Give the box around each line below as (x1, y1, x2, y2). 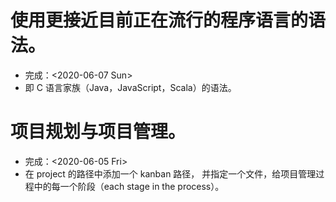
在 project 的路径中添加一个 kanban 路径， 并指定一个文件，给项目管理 (24, 167, 317, 180)
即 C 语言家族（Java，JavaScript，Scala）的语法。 (24, 81, 237, 93)
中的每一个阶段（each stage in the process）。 (33, 180, 225, 192)
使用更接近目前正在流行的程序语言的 (10, 9, 309, 32)
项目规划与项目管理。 (10, 121, 187, 143)
